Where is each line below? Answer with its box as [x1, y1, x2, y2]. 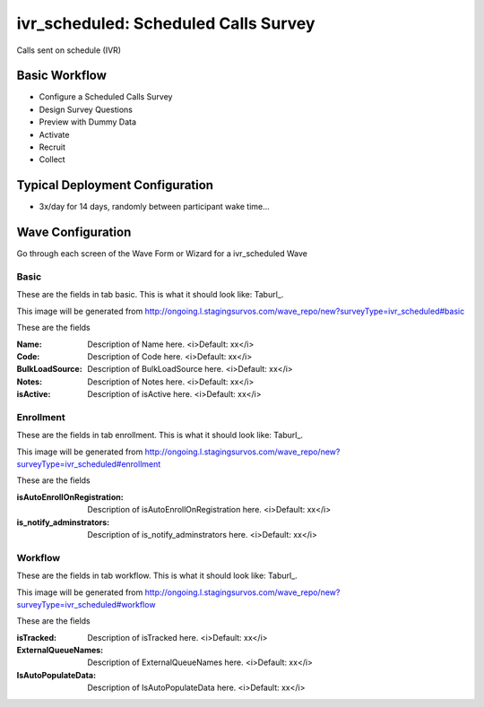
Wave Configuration [16, 225, 132, 240]
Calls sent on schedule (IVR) [16, 45, 121, 56]
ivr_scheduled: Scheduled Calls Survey [16, 13, 315, 33]
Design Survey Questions [39, 104, 134, 115]
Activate [39, 129, 70, 140]
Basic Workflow [16, 68, 108, 83]
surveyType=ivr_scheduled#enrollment [16, 459, 161, 470]
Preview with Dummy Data [39, 116, 137, 127]
